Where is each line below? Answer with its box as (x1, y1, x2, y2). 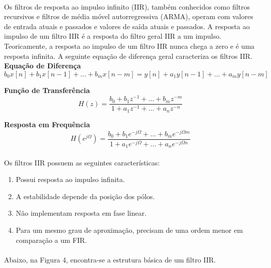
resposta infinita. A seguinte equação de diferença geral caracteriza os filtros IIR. (4, 50, 252, 61)
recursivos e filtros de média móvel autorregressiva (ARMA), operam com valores (4, 11, 253, 22)
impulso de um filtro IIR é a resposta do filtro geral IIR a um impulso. (4, 31, 221, 41)
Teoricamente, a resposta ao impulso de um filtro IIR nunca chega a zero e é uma (4, 40, 255, 51)
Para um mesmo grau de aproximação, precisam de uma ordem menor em (16, 224, 243, 235)
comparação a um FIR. (16, 234, 87, 245)
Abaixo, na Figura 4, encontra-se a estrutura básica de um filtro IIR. (4, 254, 216, 264)
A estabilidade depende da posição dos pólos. (16, 191, 155, 201)
